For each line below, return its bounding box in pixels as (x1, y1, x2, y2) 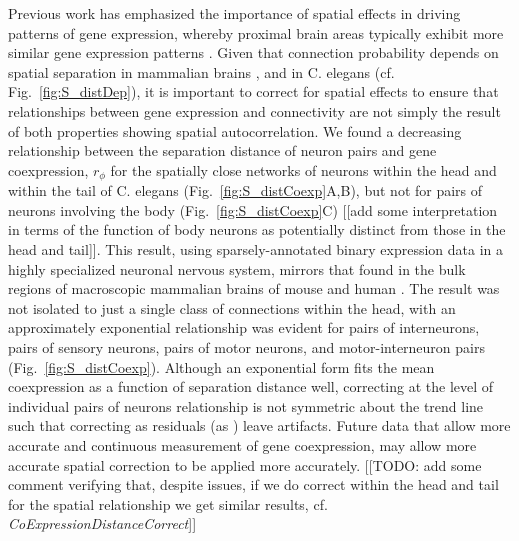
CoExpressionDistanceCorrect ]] (8, 513, 197, 534)
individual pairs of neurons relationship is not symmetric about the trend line (8, 395, 484, 416)
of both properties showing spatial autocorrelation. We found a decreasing (8, 120, 462, 141)
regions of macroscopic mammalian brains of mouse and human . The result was (8, 278, 500, 299)
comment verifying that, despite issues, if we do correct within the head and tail (8, 474, 499, 495)
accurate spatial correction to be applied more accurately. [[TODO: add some (8, 454, 482, 475)
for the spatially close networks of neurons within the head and (110, 159, 497, 180)
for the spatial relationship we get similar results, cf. (8, 493, 328, 514)
